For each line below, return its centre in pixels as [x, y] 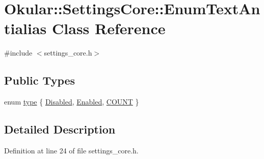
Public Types [40, 80]
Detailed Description [60, 129]
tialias [25, 28]
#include [18, 53]
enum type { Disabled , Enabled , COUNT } [72, 102]
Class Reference [109, 28]
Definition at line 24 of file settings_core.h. [71, 150]
